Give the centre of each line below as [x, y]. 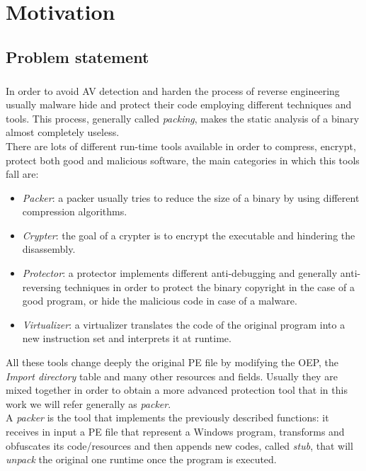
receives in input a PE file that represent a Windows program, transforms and [175, 431]
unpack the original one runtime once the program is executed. [141, 459]
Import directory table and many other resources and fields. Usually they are [172, 376]
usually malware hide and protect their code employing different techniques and [179, 104]
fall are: [22, 174]
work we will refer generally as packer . [88, 403]
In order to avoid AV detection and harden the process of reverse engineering [173, 90]
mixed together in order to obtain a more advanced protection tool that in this [177, 390]
